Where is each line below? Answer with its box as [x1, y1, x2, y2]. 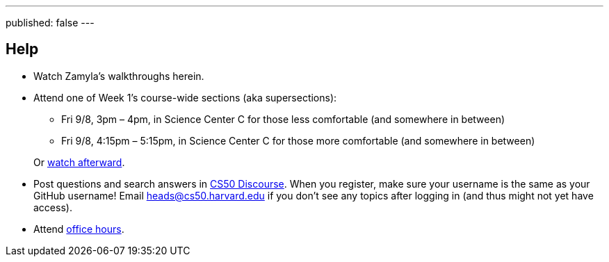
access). [33, 201, 72, 213]
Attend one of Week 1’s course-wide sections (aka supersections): [33, 91, 337, 104]
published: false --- [6, 17, 95, 28]
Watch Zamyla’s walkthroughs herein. [33, 69, 204, 82]
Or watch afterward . [33, 156, 125, 168]
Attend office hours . [33, 222, 124, 235]
